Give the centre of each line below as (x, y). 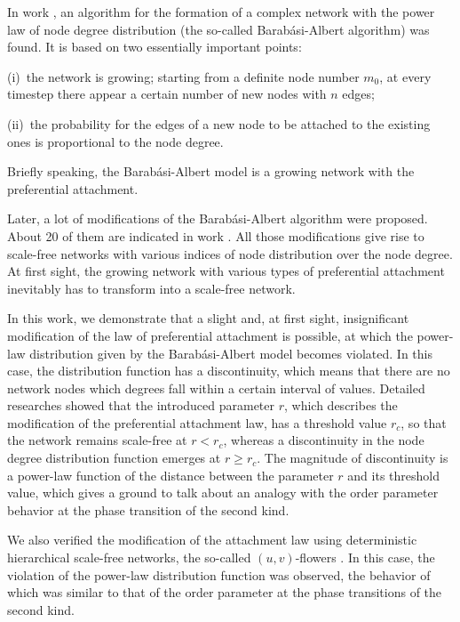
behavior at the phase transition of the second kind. (148, 509)
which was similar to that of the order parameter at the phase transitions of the (225, 592)
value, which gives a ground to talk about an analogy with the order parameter (223, 493)
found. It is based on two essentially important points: (155, 47)
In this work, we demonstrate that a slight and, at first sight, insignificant (208, 318)
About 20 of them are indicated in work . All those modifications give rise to (216, 235)
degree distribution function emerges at (114, 458)
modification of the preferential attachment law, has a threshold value (197, 422)
